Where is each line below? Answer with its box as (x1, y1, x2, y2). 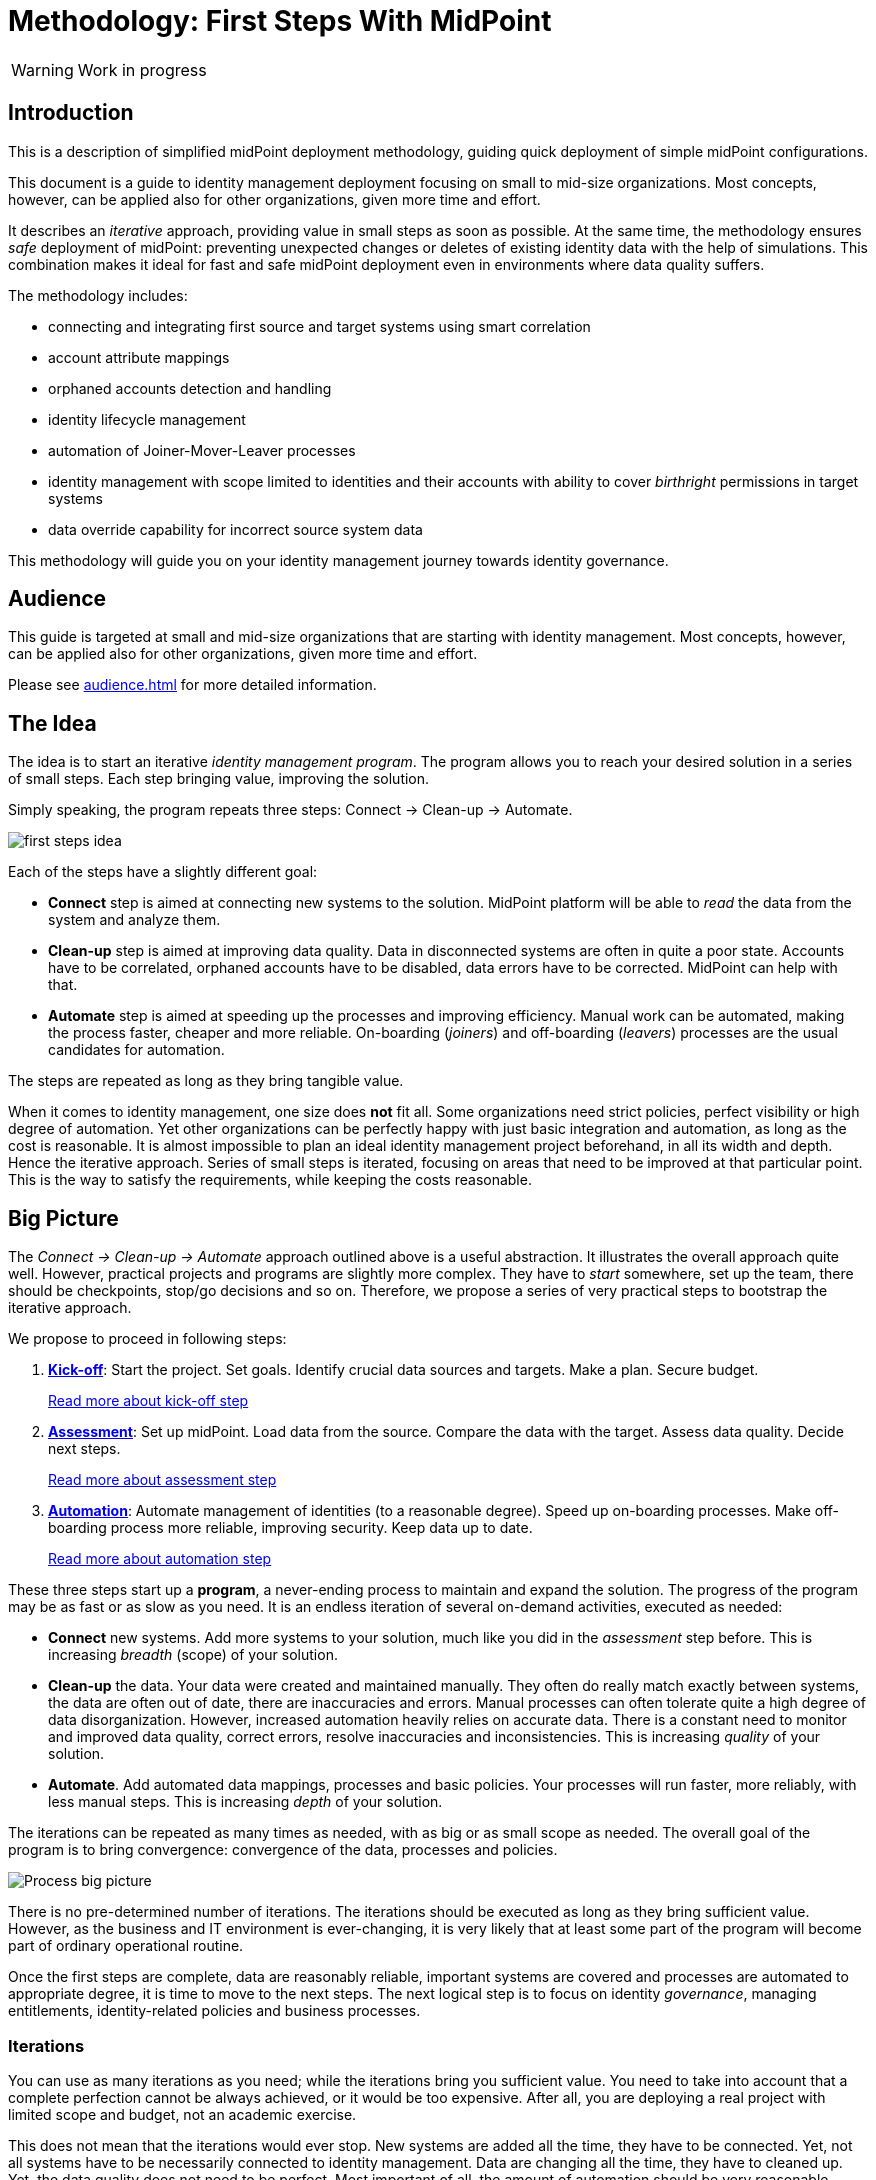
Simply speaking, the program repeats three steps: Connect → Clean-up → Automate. (8, 801, 573, 819)
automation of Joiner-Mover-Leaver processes (48, 441, 356, 459)
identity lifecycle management (48, 410, 246, 428)
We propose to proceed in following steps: (8, 1330, 287, 1348)
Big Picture (8, 1205, 119, 1231)
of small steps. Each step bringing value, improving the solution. (8, 770, 430, 788)
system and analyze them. (48, 911, 221, 929)
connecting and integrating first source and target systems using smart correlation (48, 317, 591, 335)
